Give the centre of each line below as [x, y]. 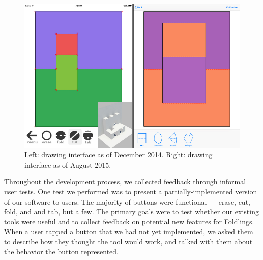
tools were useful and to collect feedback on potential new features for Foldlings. [129, 221]
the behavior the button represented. [61, 251]
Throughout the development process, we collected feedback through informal [125, 182]
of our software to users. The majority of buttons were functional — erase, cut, [127, 201]
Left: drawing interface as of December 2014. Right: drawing [119, 155]
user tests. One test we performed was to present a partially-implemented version [131, 192]
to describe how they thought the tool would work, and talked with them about [128, 241]
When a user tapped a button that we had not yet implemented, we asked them [129, 231]
